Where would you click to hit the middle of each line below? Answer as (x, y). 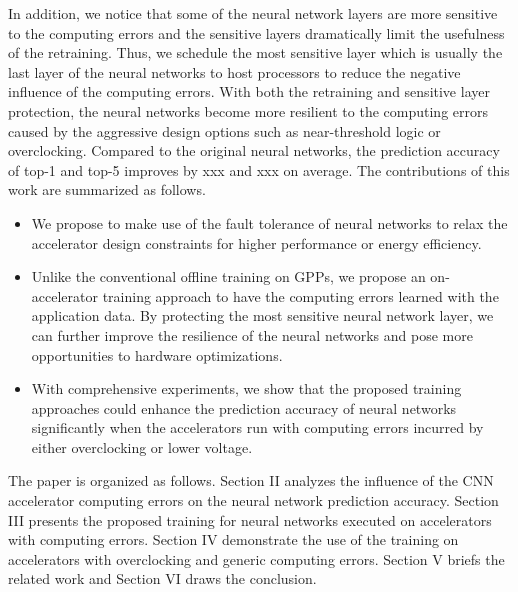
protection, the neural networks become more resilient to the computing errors (248, 110)
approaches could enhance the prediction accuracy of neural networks (244, 407)
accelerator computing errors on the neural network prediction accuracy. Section (253, 500)
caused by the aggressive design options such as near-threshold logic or (224, 130)
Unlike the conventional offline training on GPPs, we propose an (228, 276)
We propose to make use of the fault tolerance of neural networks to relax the (269, 222)
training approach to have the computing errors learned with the (300, 295)
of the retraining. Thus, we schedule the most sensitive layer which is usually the (255, 52)
